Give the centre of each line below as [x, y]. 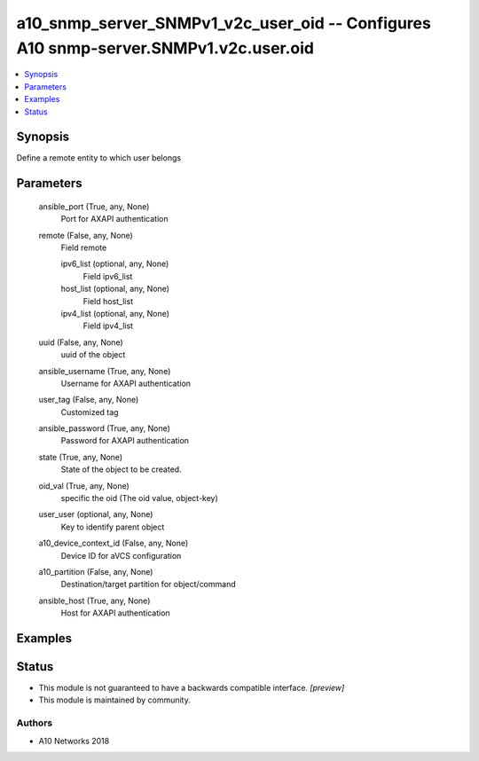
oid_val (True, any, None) [84, 486]
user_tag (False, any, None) [89, 400]
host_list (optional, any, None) [115, 289]
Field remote [84, 247]
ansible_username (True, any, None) [105, 371]
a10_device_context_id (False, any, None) [114, 543]
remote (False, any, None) [86, 235]
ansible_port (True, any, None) [94, 206]
